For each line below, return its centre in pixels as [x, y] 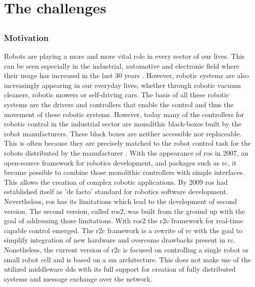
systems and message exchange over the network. [78, 278]
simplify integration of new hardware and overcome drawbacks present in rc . [120, 240]
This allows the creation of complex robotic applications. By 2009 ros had [116, 182]
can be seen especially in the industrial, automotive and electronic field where [122, 65]
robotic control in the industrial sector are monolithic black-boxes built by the [123, 124]
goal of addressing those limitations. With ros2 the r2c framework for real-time [124, 221]
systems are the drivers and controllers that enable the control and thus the [119, 104]
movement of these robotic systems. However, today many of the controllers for [124, 114]
